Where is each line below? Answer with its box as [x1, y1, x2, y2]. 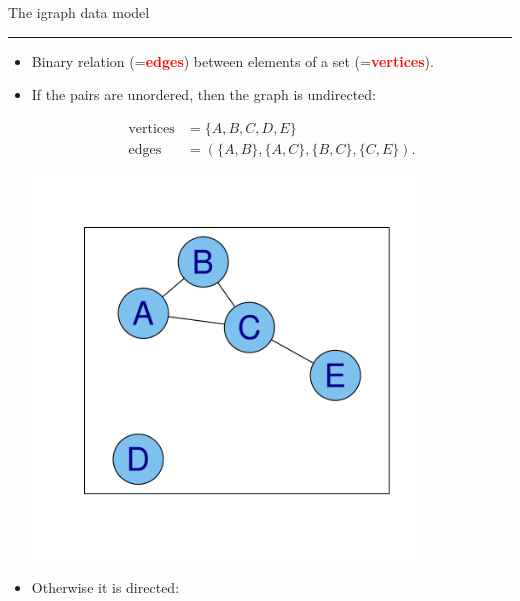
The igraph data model [8, 2, 150, 22]
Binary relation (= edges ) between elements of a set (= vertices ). [31, 50, 434, 71]
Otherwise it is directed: [31, 576, 180, 597]
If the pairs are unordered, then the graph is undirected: [31, 84, 376, 105]
